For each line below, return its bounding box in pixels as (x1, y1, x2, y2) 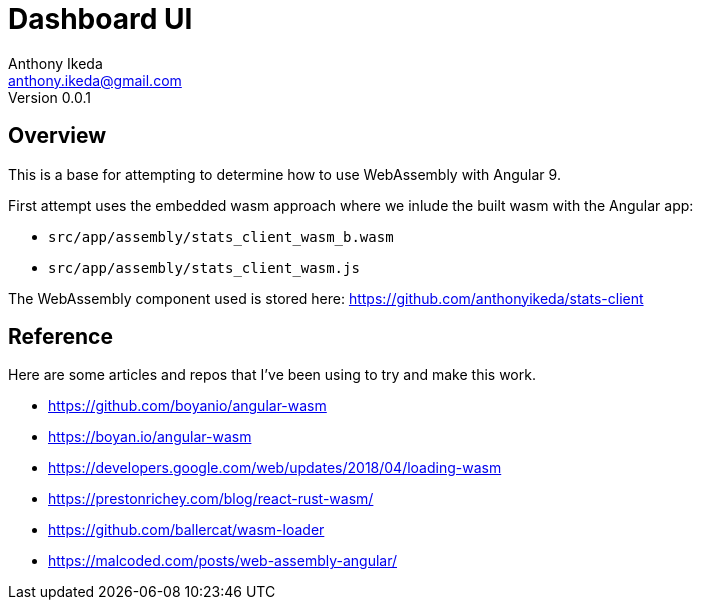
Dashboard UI (8, 2, 193, 36)
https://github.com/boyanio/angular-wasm (48, 397, 327, 415)
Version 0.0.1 (8, 88, 91, 106)
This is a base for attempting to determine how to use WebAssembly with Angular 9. (8, 165, 561, 183)
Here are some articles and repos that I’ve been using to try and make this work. (8, 366, 536, 384)
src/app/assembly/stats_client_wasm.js (48, 259, 360, 276)
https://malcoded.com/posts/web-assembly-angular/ (48, 552, 398, 570)
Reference (8, 324, 113, 350)
